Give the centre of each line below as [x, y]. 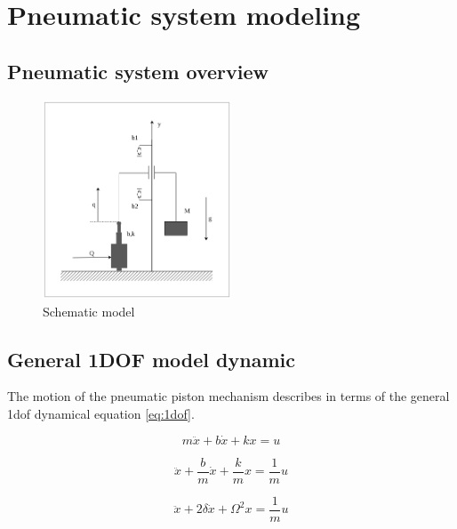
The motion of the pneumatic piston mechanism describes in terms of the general [228, 396]
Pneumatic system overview [138, 71]
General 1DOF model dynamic [151, 359]
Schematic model [89, 311]
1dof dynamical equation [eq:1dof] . [101, 413]
